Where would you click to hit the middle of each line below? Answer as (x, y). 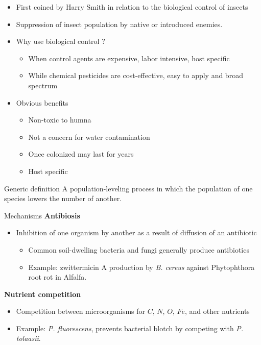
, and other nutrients (217, 311)
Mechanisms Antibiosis (42, 215)
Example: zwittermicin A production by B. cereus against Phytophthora (141, 267)
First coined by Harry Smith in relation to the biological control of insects (132, 7)
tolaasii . (28, 338)
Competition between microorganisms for (81, 311)
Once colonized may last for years (81, 154)
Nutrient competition (43, 294)
